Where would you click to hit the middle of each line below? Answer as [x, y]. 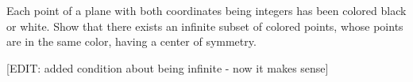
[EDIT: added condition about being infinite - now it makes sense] [168, 67]
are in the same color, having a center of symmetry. [131, 41]
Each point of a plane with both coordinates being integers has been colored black [206, 10]
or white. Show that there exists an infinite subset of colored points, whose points [205, 26]
